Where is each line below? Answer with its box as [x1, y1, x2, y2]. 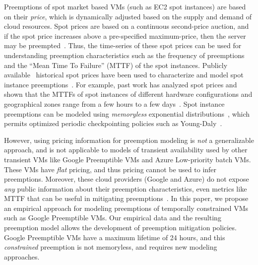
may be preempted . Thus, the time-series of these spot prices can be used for [4, 40, 242, 51]
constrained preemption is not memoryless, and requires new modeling [4, 242, 217, 252]
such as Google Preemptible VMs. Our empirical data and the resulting [4, 212, 221, 223]
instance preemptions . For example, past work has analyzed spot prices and [4, 79, 237, 89]
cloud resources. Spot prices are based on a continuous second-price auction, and [4, 21, 249, 31]
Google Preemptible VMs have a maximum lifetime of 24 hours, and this [4, 232, 225, 242]
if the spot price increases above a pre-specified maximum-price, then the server [4, 30, 246, 41]
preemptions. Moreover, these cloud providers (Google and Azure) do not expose [4, 174, 249, 184]
